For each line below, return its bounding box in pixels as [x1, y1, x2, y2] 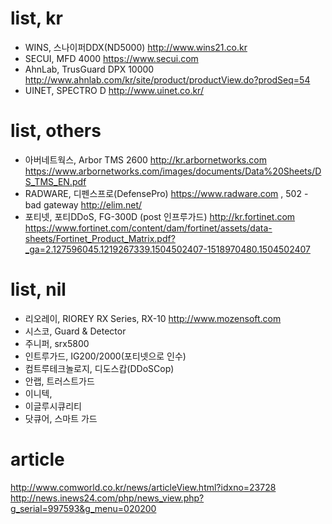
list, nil [10, 278, 67, 301]
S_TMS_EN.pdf [24, 175, 87, 187]
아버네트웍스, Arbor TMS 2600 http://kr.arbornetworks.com [24, 153, 267, 166]
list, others [10, 120, 102, 142]
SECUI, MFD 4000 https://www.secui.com [24, 52, 199, 64]
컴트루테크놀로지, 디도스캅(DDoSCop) [24, 362, 175, 374]
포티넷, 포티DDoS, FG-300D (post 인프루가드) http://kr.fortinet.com [24, 210, 296, 222]
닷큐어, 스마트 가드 [24, 412, 98, 424]
